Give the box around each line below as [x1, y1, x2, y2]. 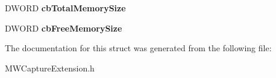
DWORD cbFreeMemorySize [5, 21, 122, 34]
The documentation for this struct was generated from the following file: [5, 42, 272, 54]
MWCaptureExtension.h [5, 61, 95, 74]
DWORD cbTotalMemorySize [5, 2, 126, 14]
